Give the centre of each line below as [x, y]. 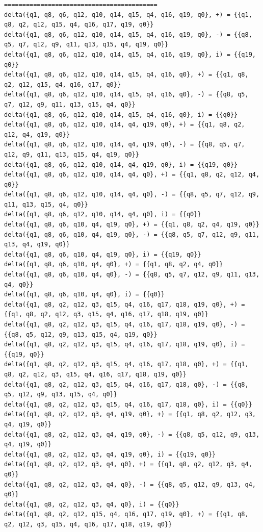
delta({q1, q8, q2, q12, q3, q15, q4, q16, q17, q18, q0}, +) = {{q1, [126, 364]
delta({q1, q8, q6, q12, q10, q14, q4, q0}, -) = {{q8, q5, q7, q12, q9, [132, 195]
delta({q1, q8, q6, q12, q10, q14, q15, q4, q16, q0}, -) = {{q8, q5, [126, 95]
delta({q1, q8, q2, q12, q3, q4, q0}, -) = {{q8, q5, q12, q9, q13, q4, [130, 484]
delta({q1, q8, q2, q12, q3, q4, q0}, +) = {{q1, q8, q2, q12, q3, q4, [128, 464]
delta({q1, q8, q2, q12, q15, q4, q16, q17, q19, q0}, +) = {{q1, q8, [126, 514]
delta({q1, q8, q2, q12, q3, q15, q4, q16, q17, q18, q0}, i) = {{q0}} [128, 404]
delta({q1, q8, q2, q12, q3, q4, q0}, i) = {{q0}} [92, 504]
